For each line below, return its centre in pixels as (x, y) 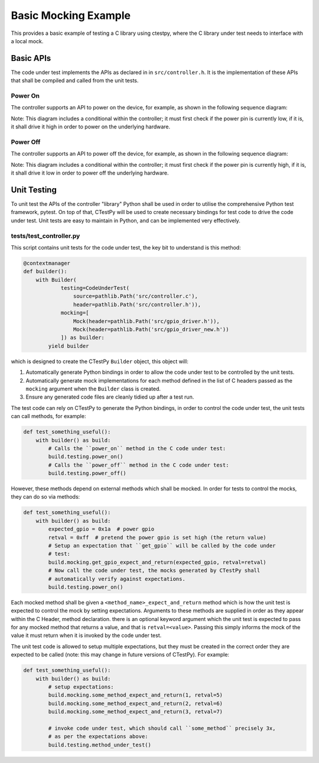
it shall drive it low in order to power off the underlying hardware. (90, 173)
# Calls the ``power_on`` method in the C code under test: (137, 448)
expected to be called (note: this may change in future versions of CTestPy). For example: (120, 655)
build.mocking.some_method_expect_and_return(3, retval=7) (136, 712)
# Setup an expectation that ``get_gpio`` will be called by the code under (162, 545)
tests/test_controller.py (45, 235)
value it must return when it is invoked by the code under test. (86, 635)
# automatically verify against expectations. (117, 579)
